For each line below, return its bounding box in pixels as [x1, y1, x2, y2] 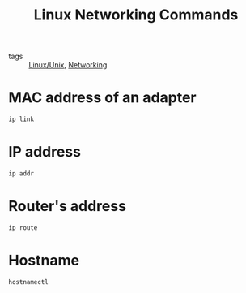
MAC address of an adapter [8, 88, 197, 107]
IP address [8, 143, 81, 162]
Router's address [8, 197, 127, 215]
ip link [8, 115, 35, 123]
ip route [8, 223, 38, 232]
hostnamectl [8, 278, 49, 286]
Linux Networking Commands [33, 6, 239, 24]
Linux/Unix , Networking [28, 60, 108, 70]
